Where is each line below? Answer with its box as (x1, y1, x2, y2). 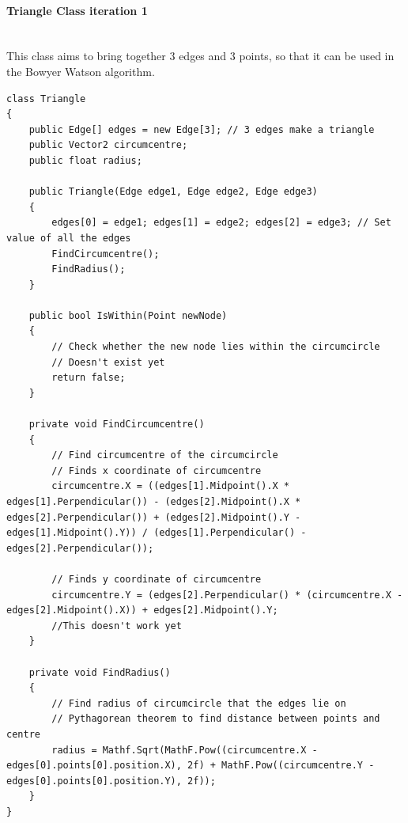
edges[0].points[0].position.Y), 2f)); (6, 775, 216, 787)
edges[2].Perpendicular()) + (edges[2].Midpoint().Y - (6, 511, 301, 523)
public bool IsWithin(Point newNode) (28, 309, 228, 321)
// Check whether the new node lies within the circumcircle (51, 341, 380, 353)
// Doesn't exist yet (51, 356, 165, 368)
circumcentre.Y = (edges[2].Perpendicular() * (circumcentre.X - (51, 589, 403, 601)
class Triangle (6, 93, 86, 104)
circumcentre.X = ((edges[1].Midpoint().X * (51, 480, 289, 492)
